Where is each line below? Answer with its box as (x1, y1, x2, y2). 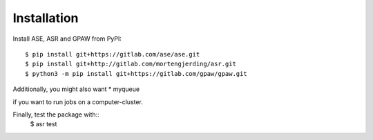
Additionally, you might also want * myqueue (12, 85, 140, 93)
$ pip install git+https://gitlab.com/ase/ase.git (25, 50, 200, 58)
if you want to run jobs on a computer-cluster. (12, 97, 143, 106)
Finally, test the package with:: (12, 110, 99, 119)
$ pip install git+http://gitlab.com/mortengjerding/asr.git (25, 60, 236, 68)
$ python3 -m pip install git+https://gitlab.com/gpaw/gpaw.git (25, 70, 248, 77)
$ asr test (30, 120, 57, 128)
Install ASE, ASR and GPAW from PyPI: (12, 34, 122, 43)
